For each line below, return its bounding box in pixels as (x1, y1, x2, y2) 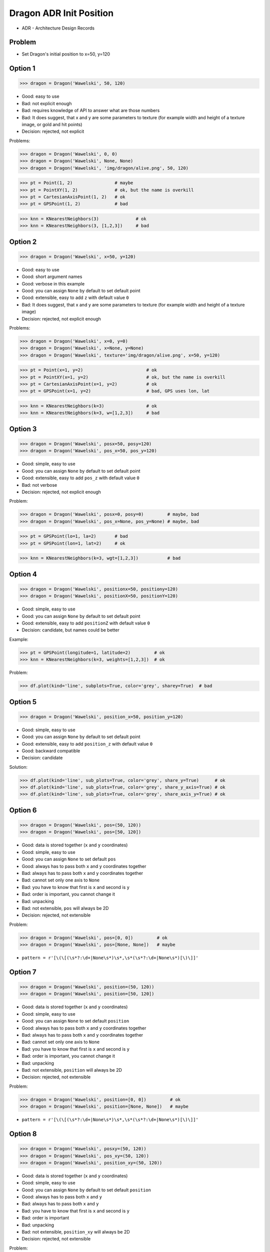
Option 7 (9, 968, 36, 976)
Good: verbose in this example (21, 280, 85, 286)
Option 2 (9, 237, 37, 246)
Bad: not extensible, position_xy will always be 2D (21, 1229, 130, 1235)
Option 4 (9, 570, 37, 578)
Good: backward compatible (21, 748, 80, 754)
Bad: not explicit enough (21, 100, 72, 106)
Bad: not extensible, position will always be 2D (21, 1067, 122, 1073)
